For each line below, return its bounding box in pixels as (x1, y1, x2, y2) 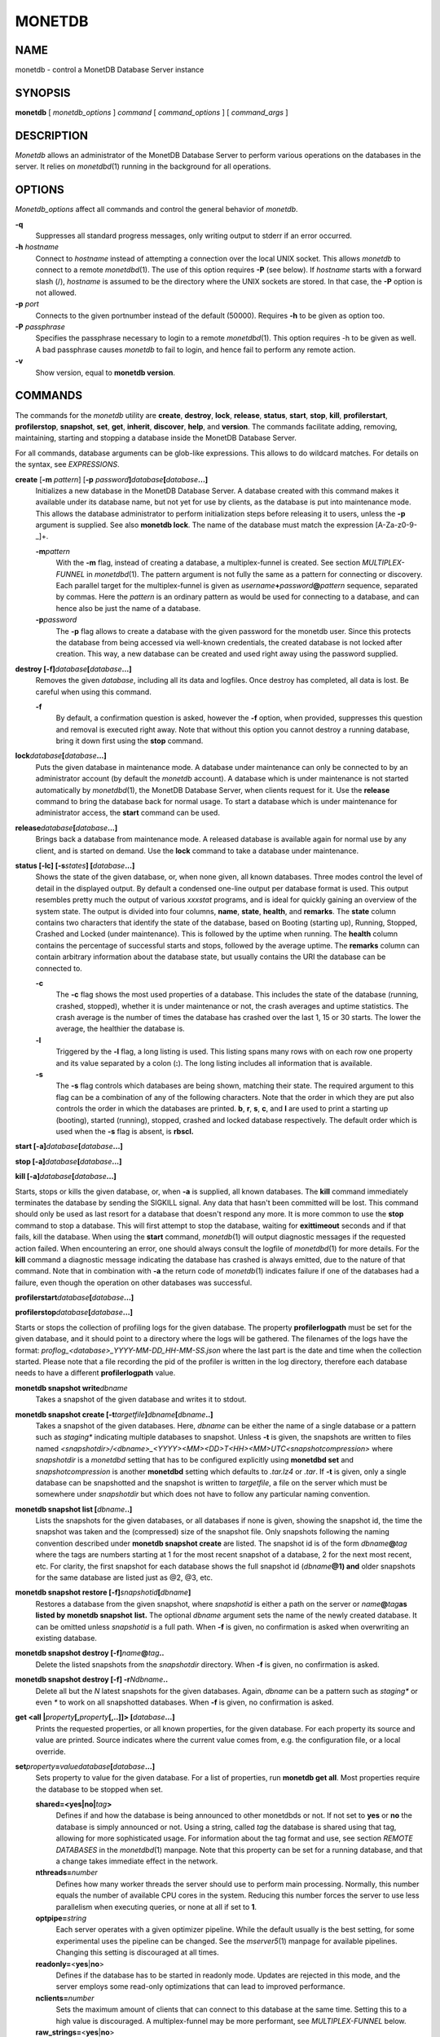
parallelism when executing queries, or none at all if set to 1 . (55, 1902, 257, 1912)
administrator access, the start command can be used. (35, 807, 220, 818)
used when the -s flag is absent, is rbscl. (55, 1126, 195, 1136)
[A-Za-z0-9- (375, 520, 417, 530)
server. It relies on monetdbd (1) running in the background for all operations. (15, 161, 271, 171)
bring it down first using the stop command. (55, 736, 204, 746)
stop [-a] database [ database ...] (15, 1156, 122, 1166)
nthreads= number (35, 1868, 98, 1877)
